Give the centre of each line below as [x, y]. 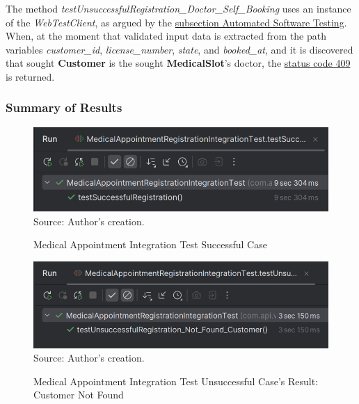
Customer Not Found [79, 395]
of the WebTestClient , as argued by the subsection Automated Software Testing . [176, 22]
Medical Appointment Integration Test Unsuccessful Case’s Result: [176, 381]
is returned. [30, 76]
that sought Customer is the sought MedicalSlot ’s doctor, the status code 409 [178, 63]
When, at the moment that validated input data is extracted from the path [166, 36]
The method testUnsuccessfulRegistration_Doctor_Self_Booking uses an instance [178, 8]
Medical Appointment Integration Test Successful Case [150, 244]
